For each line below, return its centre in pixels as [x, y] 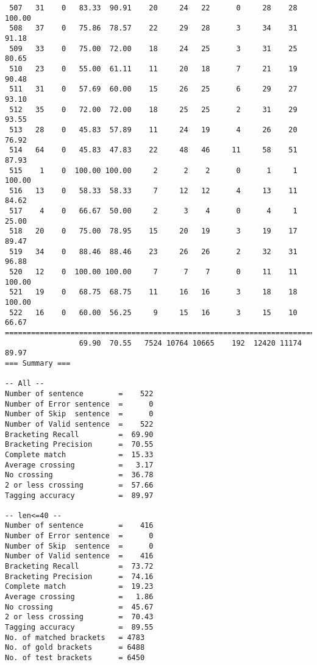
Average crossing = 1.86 [79, 597]
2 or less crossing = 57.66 [79, 485]
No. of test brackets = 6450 [75, 658]
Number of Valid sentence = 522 [79, 424]
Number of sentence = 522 [79, 393]
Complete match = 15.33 [79, 454]
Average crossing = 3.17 [79, 465]
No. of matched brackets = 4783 [75, 637]
